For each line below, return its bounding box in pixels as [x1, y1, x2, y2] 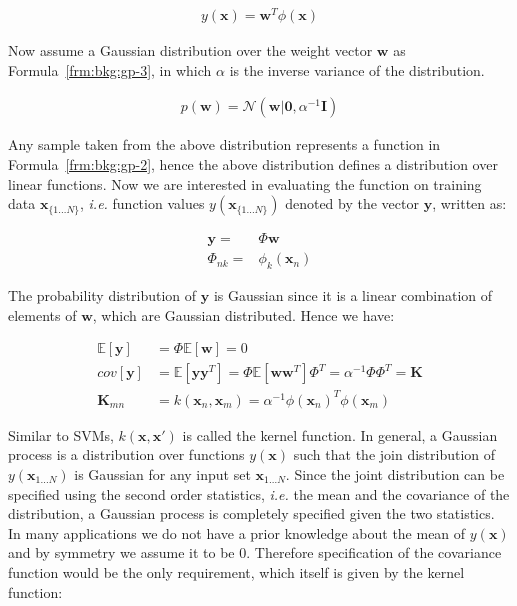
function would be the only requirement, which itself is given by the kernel [8, 561, 465, 582]
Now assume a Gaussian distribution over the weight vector [8, 40, 373, 61]
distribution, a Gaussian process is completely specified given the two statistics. [8, 503, 495, 524]
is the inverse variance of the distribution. [229, 59, 485, 80]
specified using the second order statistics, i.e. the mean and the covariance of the [8, 483, 510, 504]
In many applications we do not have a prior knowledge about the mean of [8, 522, 466, 543]
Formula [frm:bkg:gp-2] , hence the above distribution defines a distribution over [8, 153, 498, 174]
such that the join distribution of [293, 444, 496, 465]
